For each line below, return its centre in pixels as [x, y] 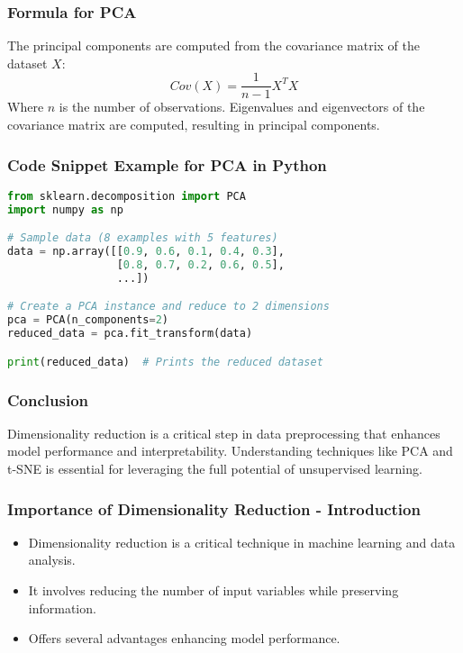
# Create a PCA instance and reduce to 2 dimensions [168, 307]
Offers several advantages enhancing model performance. [184, 638]
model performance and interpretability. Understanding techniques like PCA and [230, 451]
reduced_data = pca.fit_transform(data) [130, 334]
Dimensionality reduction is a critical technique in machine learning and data [242, 542]
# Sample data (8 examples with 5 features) [143, 238]
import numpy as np [65, 209]
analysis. [52, 560]
